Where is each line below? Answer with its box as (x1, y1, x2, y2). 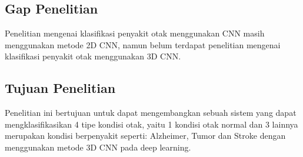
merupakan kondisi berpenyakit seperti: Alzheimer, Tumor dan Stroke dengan (5, 129, 286, 142)
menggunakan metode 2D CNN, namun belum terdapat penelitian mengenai (5, 38, 281, 51)
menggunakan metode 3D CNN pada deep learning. (5, 141, 191, 153)
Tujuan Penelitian (5, 79, 116, 97)
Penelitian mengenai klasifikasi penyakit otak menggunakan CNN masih (5, 27, 265, 39)
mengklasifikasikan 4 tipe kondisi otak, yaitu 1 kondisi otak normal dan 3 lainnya (5, 118, 298, 130)
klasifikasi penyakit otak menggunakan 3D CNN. (5, 50, 181, 62)
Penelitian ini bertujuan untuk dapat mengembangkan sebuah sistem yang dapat (5, 106, 297, 119)
